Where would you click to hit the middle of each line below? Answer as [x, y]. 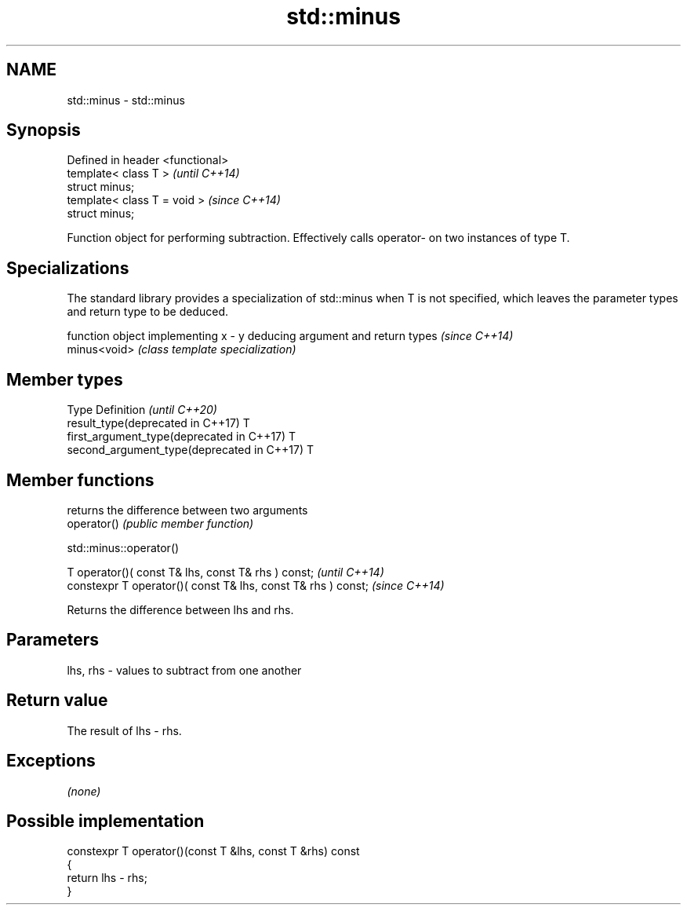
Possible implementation [105, 821]
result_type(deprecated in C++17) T [158, 423]
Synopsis [44, 130]
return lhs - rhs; [107, 878]
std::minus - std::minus [126, 100]
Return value [57, 701]
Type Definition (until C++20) [142, 410]
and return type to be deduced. [147, 312]
